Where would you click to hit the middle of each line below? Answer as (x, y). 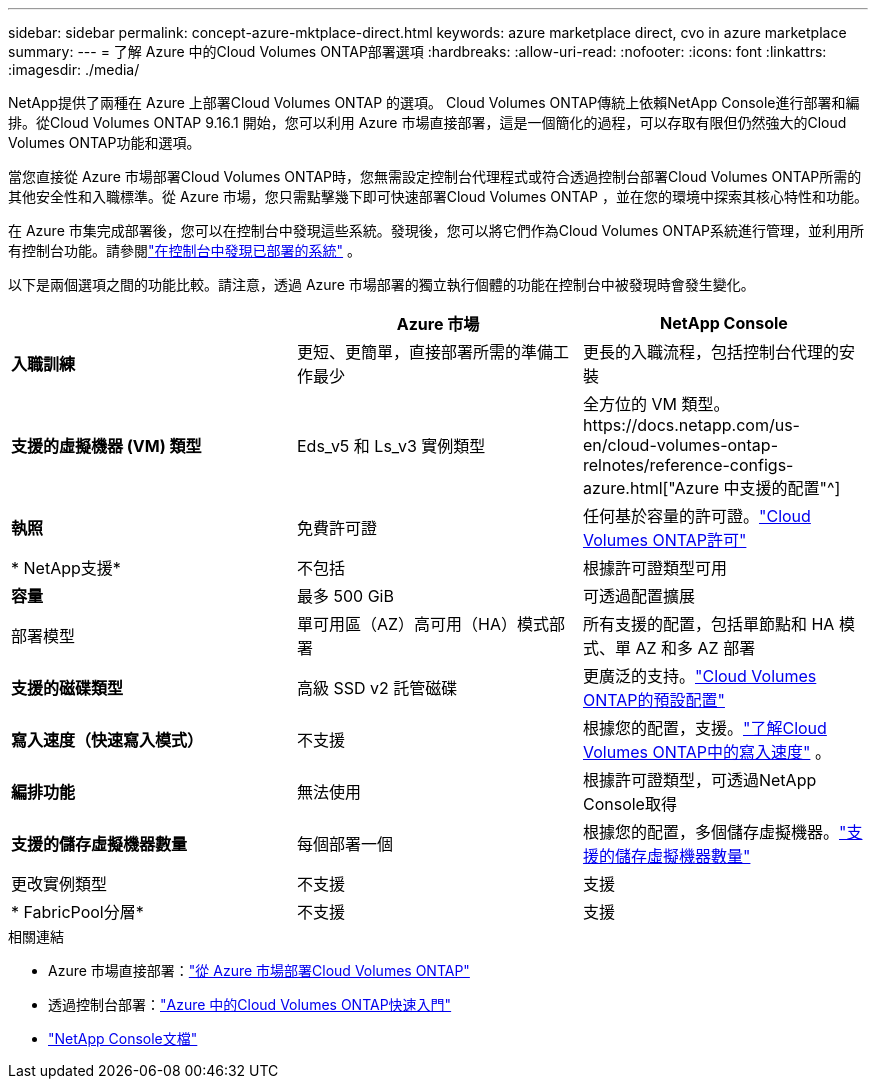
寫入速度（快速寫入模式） (107, 740)
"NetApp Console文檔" (123, 1038)
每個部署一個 (344, 844)
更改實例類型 (59, 884)
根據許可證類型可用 (654, 568)
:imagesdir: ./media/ (74, 69)
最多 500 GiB (345, 596)
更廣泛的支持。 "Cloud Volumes (699, 676)
